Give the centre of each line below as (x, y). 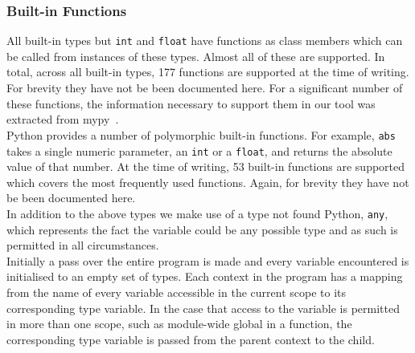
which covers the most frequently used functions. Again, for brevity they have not (208, 182)
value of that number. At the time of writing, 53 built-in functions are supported (206, 166)
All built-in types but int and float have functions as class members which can (205, 41)
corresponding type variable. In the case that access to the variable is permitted (203, 308)
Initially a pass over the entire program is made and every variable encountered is (208, 260)
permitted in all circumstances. (83, 245)
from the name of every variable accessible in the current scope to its (177, 292)
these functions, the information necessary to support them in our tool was (191, 103)
